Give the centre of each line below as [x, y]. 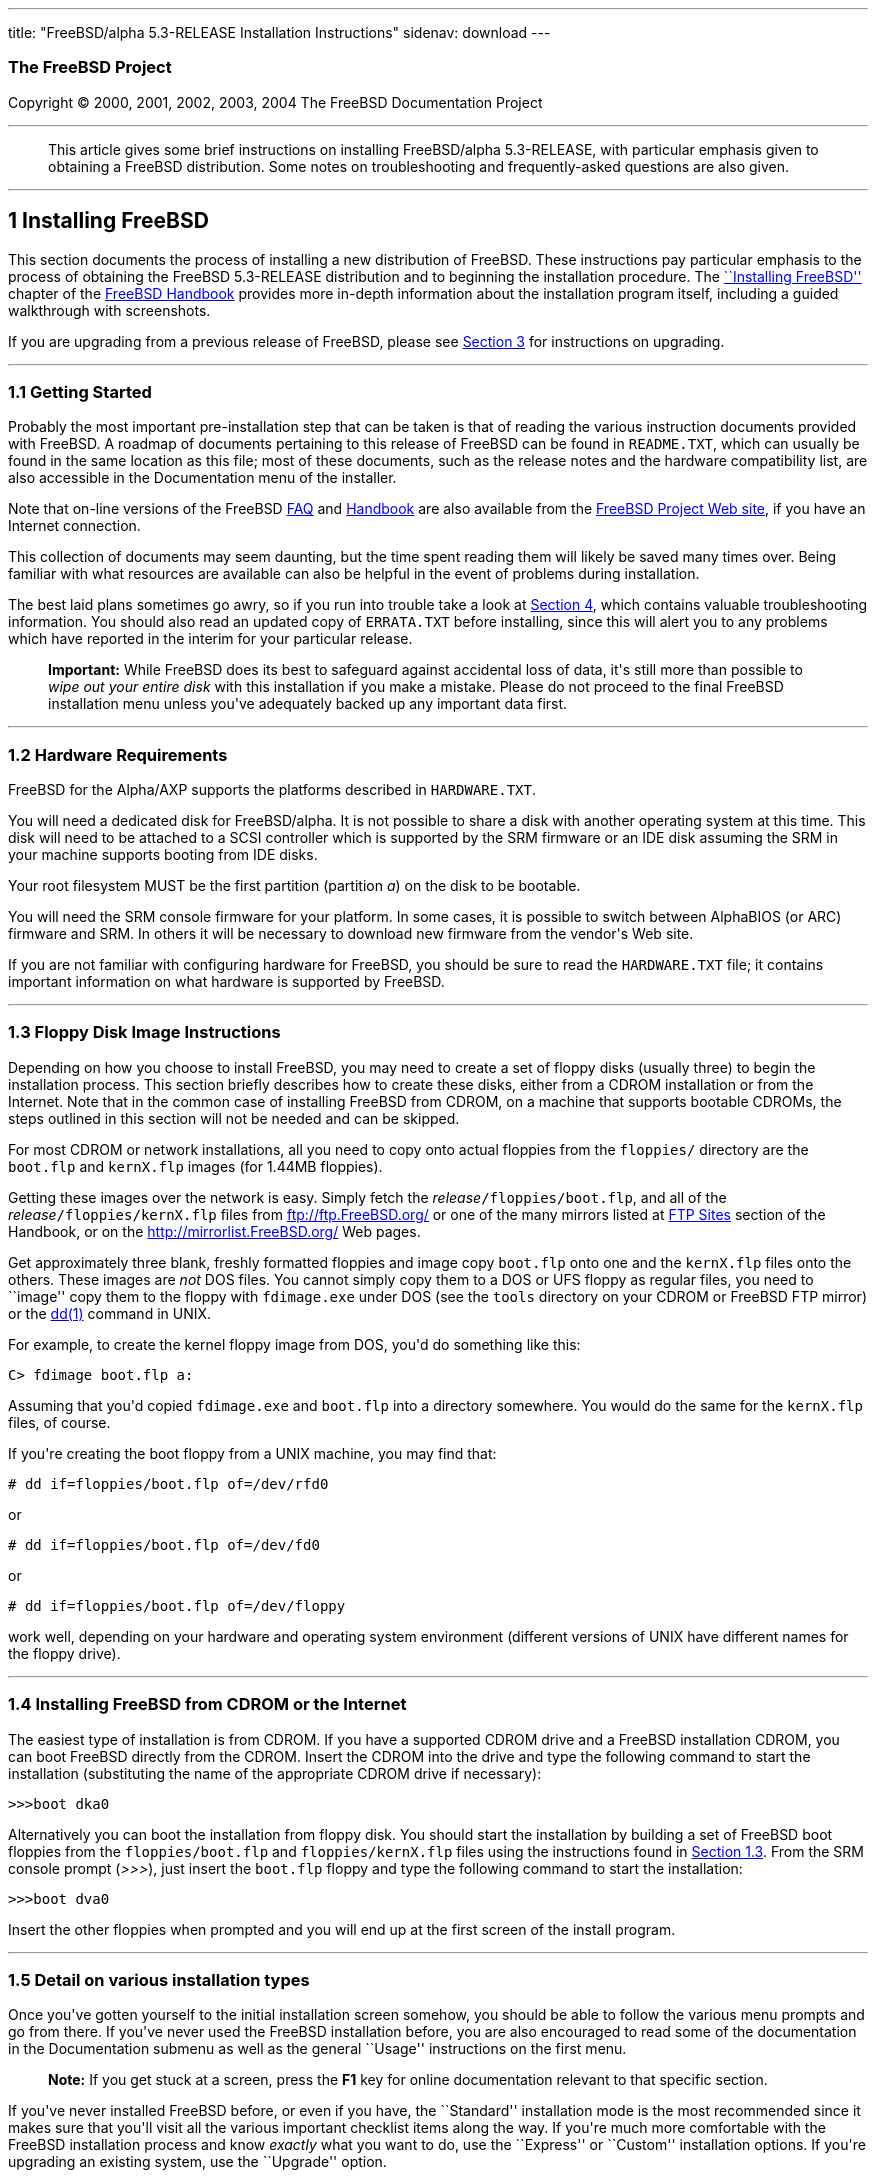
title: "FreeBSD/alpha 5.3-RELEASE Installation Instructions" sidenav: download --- [279, 32]
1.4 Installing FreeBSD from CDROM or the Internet [207, 1704]
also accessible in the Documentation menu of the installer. [202, 478]
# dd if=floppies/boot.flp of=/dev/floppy [177, 1605]
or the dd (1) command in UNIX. [110, 1313]
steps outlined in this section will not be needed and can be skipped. [234, 1118]
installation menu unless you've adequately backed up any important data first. [308, 704]
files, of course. [59, 1422]
